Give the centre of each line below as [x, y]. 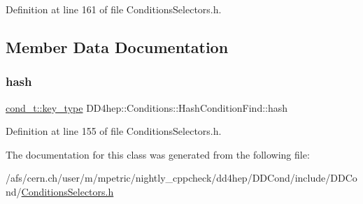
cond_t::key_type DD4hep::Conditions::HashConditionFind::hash [147, 107]
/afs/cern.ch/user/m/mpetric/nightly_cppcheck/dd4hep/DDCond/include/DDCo [181, 178]
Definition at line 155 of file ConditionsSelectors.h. [114, 131]
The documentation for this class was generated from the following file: [158, 154]
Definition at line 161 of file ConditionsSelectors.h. [114, 9]
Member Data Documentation [117, 46]
